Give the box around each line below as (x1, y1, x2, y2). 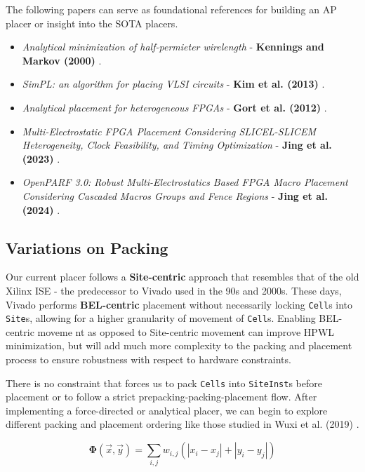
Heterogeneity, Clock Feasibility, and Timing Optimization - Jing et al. (22, 137, 332, 152)
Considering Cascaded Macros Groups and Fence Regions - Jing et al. (22, 188, 328, 203)
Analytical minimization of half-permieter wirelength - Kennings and (22, 39, 324, 54)
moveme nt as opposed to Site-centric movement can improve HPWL (37, 324, 335, 339)
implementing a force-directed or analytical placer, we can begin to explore (6, 403, 328, 417)
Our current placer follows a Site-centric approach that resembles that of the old (6, 269, 359, 284)
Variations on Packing (6, 236, 168, 258)
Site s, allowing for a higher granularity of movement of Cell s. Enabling (6, 311, 316, 325)
